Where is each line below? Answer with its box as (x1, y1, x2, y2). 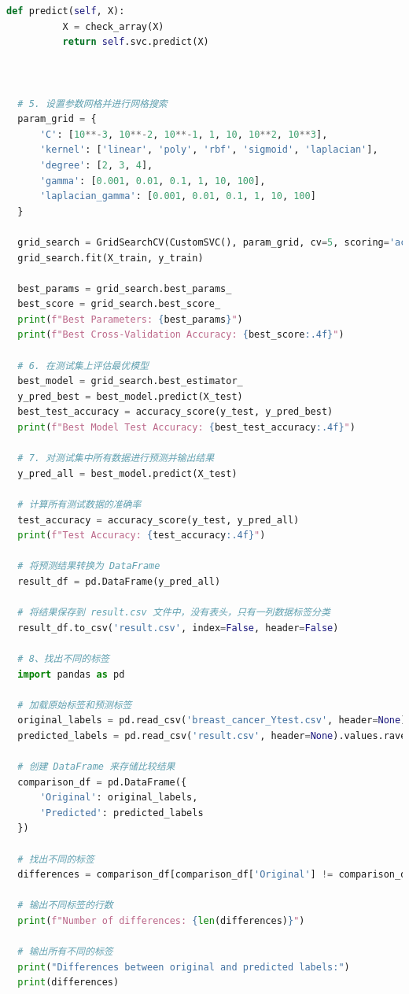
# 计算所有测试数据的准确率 (17, 499, 142, 510)
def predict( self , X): (6, 6, 125, 17)
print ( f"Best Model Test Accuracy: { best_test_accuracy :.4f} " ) (17, 422, 356, 434)
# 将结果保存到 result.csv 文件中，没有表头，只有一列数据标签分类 (17, 607, 330, 619)
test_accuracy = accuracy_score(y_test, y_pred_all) (17, 514, 300, 526)
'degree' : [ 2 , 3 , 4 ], (39, 159, 153, 171)
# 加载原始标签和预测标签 (17, 699, 132, 711)
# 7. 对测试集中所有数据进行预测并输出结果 (17, 453, 215, 464)
